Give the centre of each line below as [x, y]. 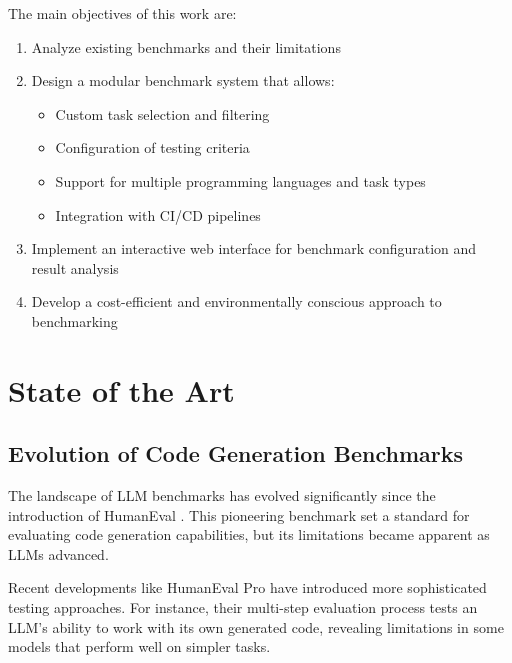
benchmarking [74, 320]
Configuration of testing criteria [152, 147]
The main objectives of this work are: [122, 13]
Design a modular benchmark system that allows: [183, 80]
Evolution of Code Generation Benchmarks [236, 453]
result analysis [75, 267]
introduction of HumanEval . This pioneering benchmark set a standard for [239, 514]
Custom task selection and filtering [162, 113]
